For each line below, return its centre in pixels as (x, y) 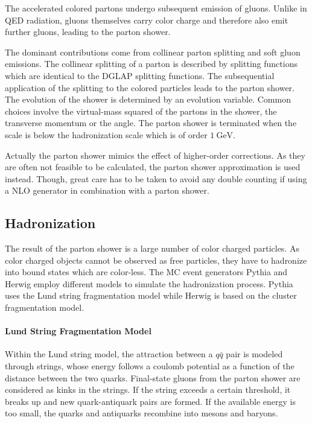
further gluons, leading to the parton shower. (88, 32)
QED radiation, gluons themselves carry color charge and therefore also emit (147, 20)
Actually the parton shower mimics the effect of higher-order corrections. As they (155, 155)
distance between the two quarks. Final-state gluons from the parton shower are (153, 377)
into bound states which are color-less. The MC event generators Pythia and (146, 272)
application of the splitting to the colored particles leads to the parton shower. (150, 87)
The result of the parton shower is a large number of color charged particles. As (152, 248)
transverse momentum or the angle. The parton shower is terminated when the (151, 123)
